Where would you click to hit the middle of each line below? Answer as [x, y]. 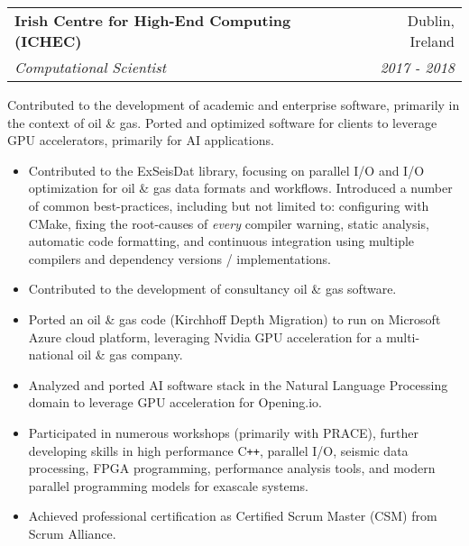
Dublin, [431, 20]
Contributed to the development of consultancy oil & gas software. [212, 289]
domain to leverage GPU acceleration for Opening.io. [175, 402]
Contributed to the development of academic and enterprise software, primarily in [234, 105]
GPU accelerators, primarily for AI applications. [141, 140]
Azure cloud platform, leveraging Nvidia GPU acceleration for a [205, 337]
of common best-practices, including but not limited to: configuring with [229, 205]
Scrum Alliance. [72, 533]
